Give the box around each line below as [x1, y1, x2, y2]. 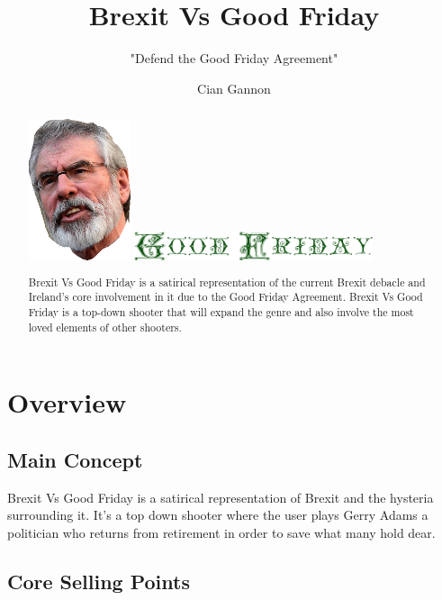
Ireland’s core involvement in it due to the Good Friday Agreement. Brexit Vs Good [28, 289, 423, 305]
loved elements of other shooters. [28, 319, 182, 334]
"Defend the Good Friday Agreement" [130, 49, 338, 68]
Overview [7, 384, 127, 421]
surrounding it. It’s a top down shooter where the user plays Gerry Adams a [7, 505, 428, 524]
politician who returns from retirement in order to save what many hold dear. [7, 523, 436, 541]
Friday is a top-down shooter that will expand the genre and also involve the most [28, 304, 414, 319]
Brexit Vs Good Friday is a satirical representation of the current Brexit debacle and [28, 274, 426, 289]
